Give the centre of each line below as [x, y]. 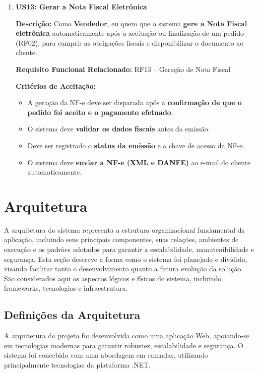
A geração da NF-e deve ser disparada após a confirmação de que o [134, 102]
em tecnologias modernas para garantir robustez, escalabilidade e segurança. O [124, 345]
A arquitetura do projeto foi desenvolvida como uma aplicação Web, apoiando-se [127, 336]
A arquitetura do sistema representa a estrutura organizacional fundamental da [125, 229]
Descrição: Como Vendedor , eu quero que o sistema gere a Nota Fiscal [131, 23]
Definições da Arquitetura [72, 315]
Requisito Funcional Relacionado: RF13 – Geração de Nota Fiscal [123, 69]
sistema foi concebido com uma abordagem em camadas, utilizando [106, 355]
